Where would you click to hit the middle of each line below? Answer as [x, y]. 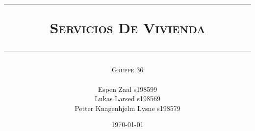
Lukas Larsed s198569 [127, 98]
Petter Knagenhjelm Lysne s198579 [127, 108]
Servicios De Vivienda [127, 28]
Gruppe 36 [127, 70]
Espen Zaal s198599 [127, 89]
